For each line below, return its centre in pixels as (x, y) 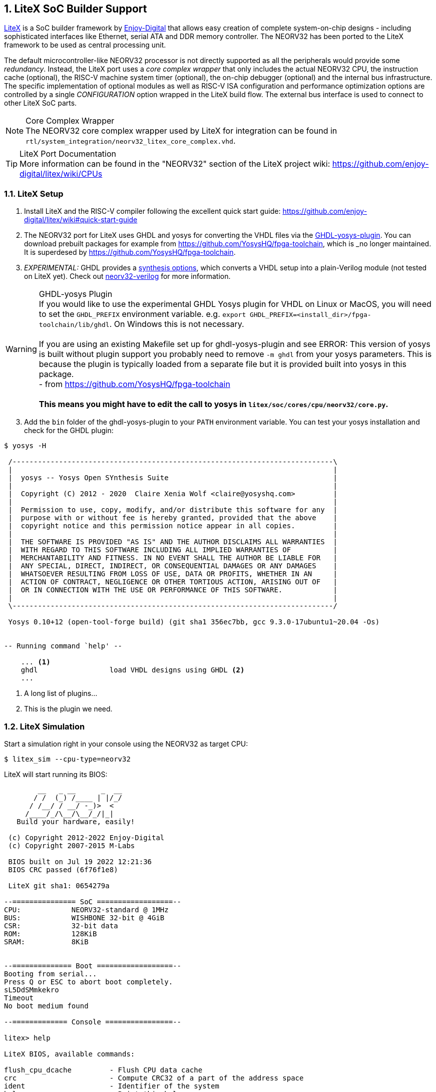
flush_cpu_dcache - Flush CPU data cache (103, 1070)
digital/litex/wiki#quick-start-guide (81, 220)
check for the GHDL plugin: (69, 431)
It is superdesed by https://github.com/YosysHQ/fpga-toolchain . (130, 252)
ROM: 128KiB (51, 934)
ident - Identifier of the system (112, 1086)
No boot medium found (46, 1006)
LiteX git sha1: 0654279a (59, 885)
